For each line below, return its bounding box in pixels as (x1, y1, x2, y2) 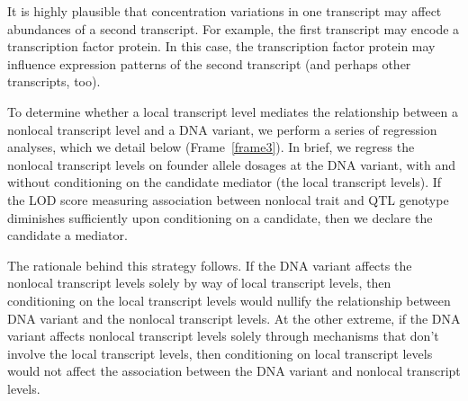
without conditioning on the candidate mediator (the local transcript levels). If (7, 173, 442, 192)
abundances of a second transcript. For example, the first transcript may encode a (7, 19, 460, 38)
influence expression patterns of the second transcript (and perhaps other (7, 54, 411, 73)
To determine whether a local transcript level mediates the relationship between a (7, 102, 458, 120)
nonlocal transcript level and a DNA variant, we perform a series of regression (7, 120, 437, 138)
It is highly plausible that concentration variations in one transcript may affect (7, 2, 442, 20)
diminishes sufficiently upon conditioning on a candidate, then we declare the (7, 208, 433, 227)
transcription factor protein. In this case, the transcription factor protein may (7, 37, 436, 56)
